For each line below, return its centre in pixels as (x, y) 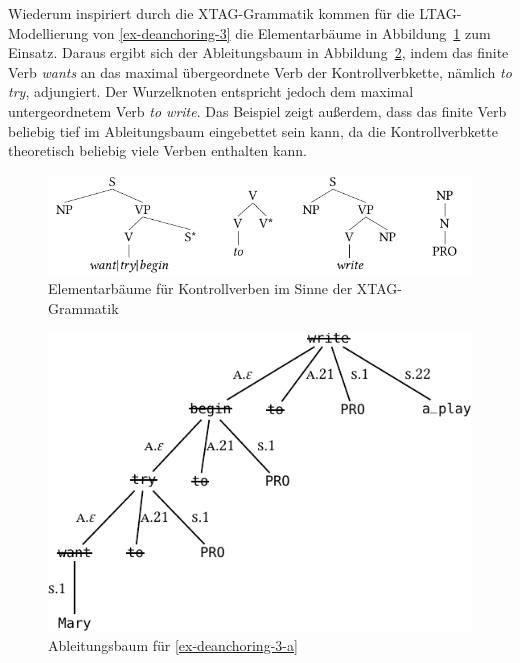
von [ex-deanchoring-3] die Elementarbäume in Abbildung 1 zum (291, 32)
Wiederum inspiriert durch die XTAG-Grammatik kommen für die (211, 13)
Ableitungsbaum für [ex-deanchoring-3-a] (173, 644)
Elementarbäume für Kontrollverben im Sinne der (200, 288)
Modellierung (48, 32)
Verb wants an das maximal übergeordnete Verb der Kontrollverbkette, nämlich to (260, 71)
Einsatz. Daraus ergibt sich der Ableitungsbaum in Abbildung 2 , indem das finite (258, 52)
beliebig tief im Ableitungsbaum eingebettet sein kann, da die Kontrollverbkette (253, 130)
